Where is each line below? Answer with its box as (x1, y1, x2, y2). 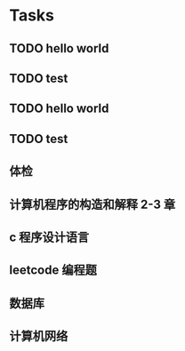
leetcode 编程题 (9, 263, 98, 278)
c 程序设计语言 (9, 229, 90, 244)
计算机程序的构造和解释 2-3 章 (9, 196, 176, 211)
